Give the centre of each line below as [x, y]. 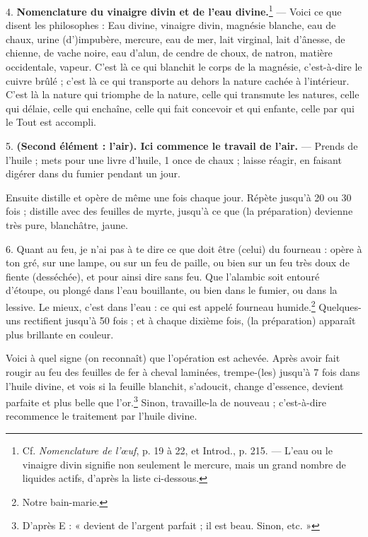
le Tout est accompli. [51, 122]
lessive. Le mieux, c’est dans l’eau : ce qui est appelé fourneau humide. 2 [161, 305]
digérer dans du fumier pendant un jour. [93, 173]
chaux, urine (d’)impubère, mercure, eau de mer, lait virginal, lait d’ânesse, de [176, 39]
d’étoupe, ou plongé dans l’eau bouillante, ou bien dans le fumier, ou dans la [172, 290]
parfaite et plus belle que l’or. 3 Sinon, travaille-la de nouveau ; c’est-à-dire [166, 401]
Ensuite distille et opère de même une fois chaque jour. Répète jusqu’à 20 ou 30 [179, 197]
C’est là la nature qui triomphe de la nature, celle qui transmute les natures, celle [183, 94]
